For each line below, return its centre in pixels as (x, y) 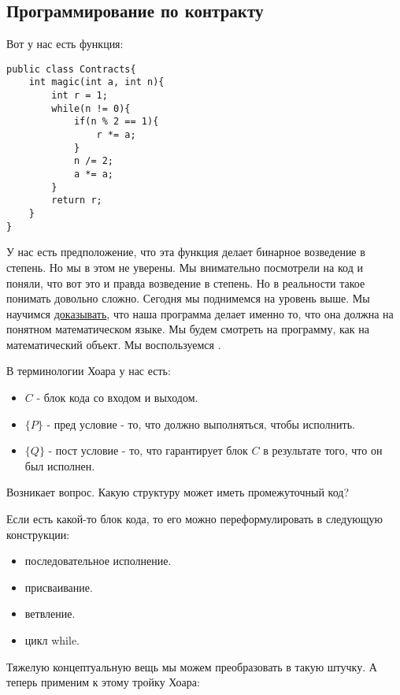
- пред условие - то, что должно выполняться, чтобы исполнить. (201, 424)
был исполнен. (60, 465)
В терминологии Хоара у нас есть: (89, 371)
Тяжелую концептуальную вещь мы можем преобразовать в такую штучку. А (192, 666)
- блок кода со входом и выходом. (117, 398)
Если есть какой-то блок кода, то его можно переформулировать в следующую (194, 519)
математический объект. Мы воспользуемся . (114, 344)
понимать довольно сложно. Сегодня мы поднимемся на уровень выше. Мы (188, 298)
